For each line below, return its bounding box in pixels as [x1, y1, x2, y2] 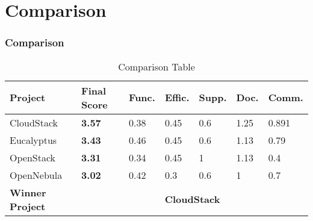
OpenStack [10, 150, 56, 164]
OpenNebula [10, 167, 63, 182]
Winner [10, 185, 46, 199]
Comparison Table [118, 59, 195, 73]
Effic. [164, 90, 190, 105]
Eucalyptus [10, 132, 57, 147]
